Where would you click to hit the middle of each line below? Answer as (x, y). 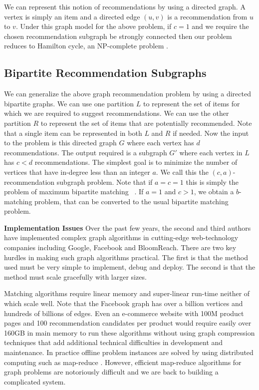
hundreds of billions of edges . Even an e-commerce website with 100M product (124, 313)
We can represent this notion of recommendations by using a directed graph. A (125, 6)
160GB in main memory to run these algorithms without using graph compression (129, 332)
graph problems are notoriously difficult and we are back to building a (111, 372)
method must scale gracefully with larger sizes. (75, 276)
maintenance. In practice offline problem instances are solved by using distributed (129, 352)
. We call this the (182, 172)
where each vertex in (211, 152)
